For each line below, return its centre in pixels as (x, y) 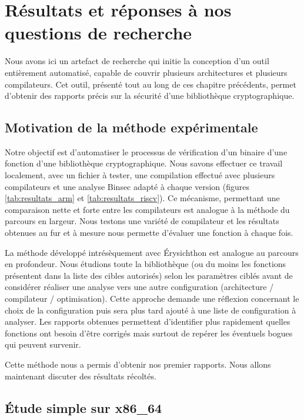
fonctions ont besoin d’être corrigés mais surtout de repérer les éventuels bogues (149, 333)
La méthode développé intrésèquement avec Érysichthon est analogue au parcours (152, 252)
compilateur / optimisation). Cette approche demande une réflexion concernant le (152, 299)
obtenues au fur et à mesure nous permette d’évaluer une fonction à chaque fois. (149, 233)
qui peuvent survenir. (43, 344)
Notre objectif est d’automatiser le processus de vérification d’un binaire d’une (146, 151)
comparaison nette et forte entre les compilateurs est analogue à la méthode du (147, 209)
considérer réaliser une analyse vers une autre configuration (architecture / (139, 287)
